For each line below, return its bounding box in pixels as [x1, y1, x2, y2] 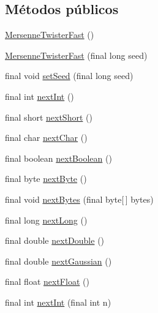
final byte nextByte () [5, 172, 87, 185]
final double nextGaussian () [5, 254, 112, 267]
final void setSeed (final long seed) [5, 69, 134, 82]
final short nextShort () [5, 110, 92, 123]
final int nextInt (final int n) [5, 295, 111, 308]
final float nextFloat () [5, 275, 89, 288]
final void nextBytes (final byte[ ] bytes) [5, 192, 154, 205]
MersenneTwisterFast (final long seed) [5, 48, 148, 61]
